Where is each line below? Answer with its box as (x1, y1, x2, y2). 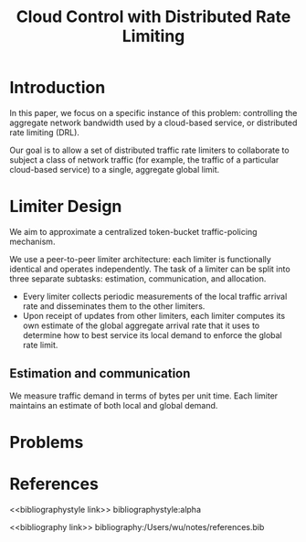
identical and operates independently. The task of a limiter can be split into (9, 263, 290, 274)
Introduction (9, 78, 106, 98)
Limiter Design (9, 197, 122, 217)
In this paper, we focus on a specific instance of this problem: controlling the (9, 107, 298, 118)
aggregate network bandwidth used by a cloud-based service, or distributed (9, 117, 298, 128)
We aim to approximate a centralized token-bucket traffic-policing (9, 226, 258, 237)
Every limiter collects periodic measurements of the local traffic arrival (22, 291, 288, 302)
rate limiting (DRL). (9, 126, 80, 138)
